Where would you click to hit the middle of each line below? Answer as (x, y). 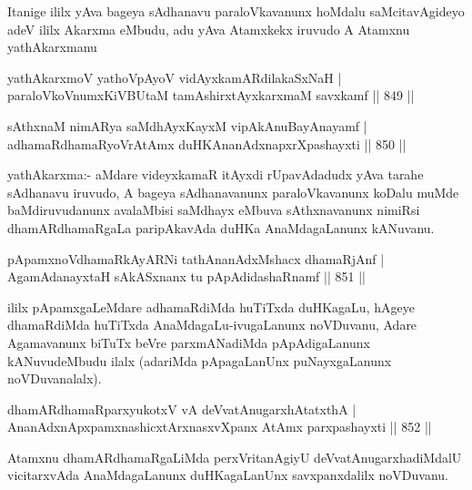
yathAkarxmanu (52, 47)
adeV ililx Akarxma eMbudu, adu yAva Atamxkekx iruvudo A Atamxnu (209, 29)
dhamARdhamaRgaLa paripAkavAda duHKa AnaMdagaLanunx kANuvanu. (221, 227)
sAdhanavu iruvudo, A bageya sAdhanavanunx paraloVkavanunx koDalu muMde (233, 192)
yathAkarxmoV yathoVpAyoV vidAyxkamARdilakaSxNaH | (175, 77)
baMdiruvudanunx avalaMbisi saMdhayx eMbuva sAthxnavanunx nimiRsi (214, 210)
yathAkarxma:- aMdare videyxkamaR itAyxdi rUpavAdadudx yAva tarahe (216, 174)
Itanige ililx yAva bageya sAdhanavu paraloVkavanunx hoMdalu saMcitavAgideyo (236, 11)
